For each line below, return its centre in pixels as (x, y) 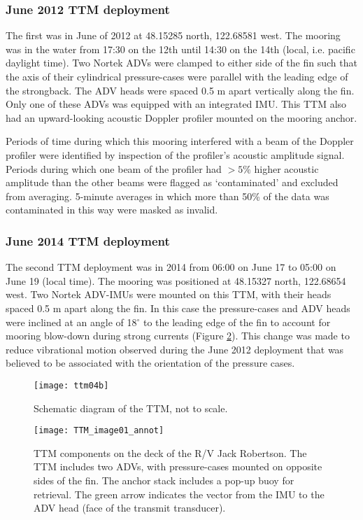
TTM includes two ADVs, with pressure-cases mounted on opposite (178, 466)
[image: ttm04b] (71, 385)
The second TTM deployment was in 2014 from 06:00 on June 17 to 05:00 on (171, 267)
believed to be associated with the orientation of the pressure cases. (150, 363)
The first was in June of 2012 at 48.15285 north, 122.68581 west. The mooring (173, 35)
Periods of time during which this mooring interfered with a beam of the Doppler (180, 141)
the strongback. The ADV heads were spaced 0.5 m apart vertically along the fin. (180, 90)
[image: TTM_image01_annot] (99, 431)
